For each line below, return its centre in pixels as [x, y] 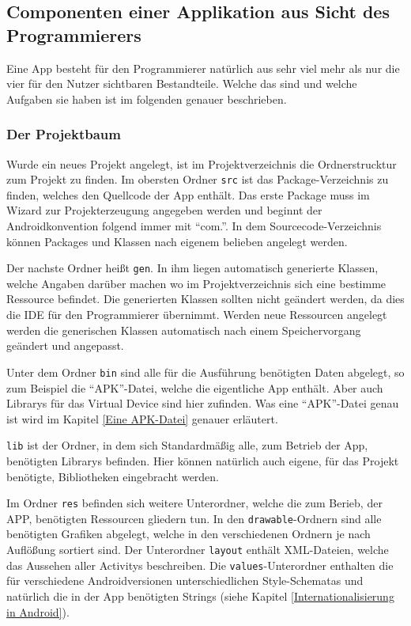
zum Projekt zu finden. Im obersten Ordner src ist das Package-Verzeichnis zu [198, 179]
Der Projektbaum [64, 134]
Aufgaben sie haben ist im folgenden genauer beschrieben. [147, 99]
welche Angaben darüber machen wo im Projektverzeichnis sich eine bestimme [196, 283]
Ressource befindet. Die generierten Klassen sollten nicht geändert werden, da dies [205, 299]
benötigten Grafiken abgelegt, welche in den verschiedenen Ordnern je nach [189, 534]
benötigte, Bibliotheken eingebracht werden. [113, 476]
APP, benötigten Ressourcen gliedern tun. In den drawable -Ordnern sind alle [194, 518]
